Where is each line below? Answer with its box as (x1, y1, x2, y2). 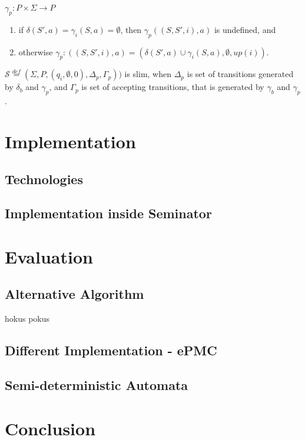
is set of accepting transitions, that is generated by (81, 81, 264, 93)
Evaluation (5, 244, 93, 268)
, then (120, 23, 142, 35)
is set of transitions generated (187, 68, 294, 80)
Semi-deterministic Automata (5, 376, 188, 394)
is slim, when (124, 68, 172, 80)
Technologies (5, 169, 83, 188)
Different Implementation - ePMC (5, 341, 217, 359)
